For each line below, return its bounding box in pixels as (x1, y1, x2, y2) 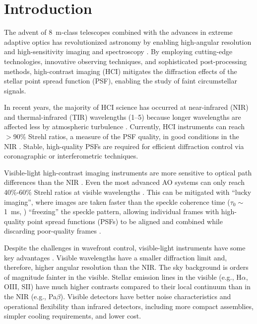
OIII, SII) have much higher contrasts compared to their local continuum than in (4, 281, 251, 292)
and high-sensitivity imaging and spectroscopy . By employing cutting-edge (4, 46, 233, 57)
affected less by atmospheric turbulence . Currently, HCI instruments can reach (4, 121, 245, 132)
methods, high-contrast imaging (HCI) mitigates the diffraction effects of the (4, 66, 237, 76)
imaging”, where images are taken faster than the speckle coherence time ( (4, 196, 230, 207)
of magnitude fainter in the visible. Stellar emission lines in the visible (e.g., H (4, 271, 242, 282)
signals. (4, 85, 26, 95)
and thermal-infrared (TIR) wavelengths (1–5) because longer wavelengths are (4, 111, 241, 122)
